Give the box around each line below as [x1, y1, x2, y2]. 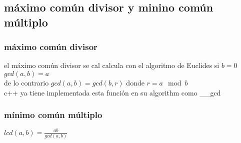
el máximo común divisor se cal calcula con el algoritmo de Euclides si [4, 60, 219, 70]
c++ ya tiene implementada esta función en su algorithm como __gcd [4, 87, 221, 97]
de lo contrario [4, 77, 49, 87]
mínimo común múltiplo [4, 108, 102, 121]
